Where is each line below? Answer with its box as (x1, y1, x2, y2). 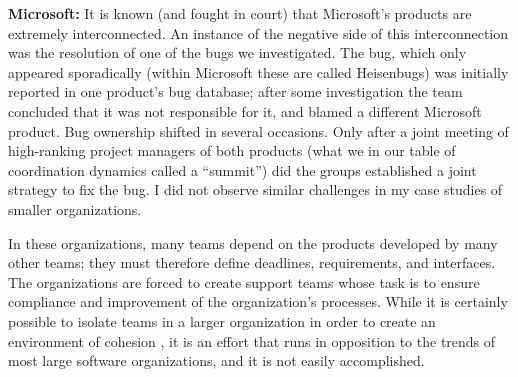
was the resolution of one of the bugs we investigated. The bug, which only (8, 42, 467, 63)
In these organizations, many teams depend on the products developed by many (8, 232, 498, 253)
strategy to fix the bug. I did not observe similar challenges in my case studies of (8, 179, 503, 200)
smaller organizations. (8, 198, 142, 219)
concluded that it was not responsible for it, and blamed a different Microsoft (8, 100, 482, 121)
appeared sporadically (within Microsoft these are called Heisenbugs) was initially (8, 61, 509, 82)
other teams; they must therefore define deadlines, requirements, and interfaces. (8, 252, 496, 273)
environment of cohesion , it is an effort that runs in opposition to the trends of (8, 330, 496, 351)
